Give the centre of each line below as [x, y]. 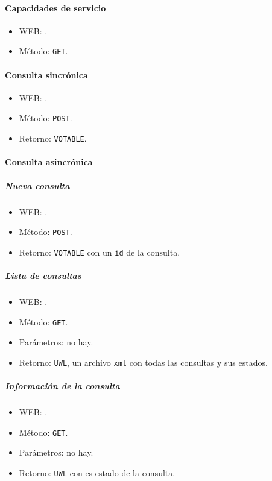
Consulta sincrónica [46, 74]
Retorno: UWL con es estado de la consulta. [97, 472]
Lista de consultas [43, 275]
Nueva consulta [37, 185]
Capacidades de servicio [55, 8]
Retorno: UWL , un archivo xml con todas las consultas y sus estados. [143, 362]
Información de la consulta [62, 386]
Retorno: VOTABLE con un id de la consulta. [100, 252]
